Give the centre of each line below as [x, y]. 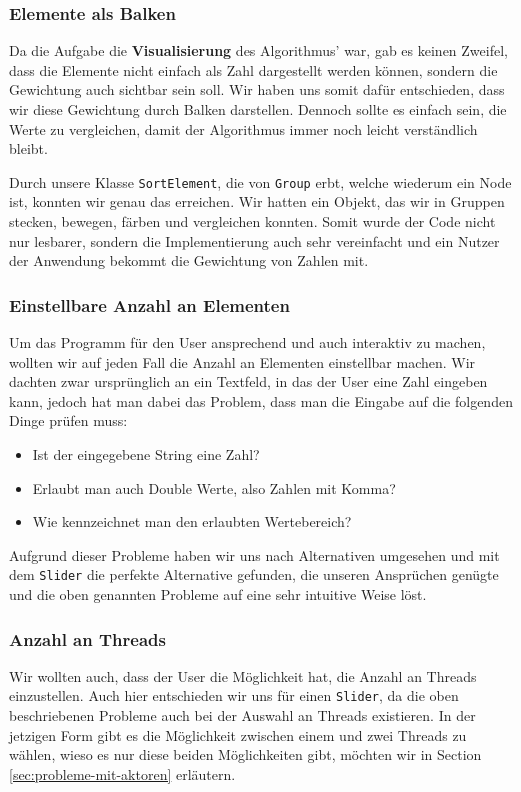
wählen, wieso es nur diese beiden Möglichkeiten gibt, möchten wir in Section [245, 754]
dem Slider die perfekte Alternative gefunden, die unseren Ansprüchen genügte [254, 574]
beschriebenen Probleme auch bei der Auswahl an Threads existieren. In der [242, 715]
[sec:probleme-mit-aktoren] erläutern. [122, 773]
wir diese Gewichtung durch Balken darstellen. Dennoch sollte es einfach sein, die [258, 109]
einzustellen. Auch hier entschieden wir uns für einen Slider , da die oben [234, 695]
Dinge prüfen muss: [68, 420]
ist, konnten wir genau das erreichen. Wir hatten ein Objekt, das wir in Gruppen [257, 201]
